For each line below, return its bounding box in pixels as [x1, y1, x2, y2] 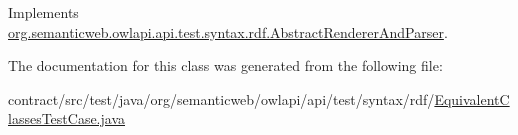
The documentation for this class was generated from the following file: [8, 55, 443, 76]
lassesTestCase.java [8, 108, 126, 129]
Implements [8, 2, 79, 22]
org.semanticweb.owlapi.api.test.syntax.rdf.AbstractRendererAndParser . [8, 21, 448, 42]
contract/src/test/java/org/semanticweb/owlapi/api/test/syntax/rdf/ [8, 88, 435, 109]
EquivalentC [434, 88, 510, 109]
